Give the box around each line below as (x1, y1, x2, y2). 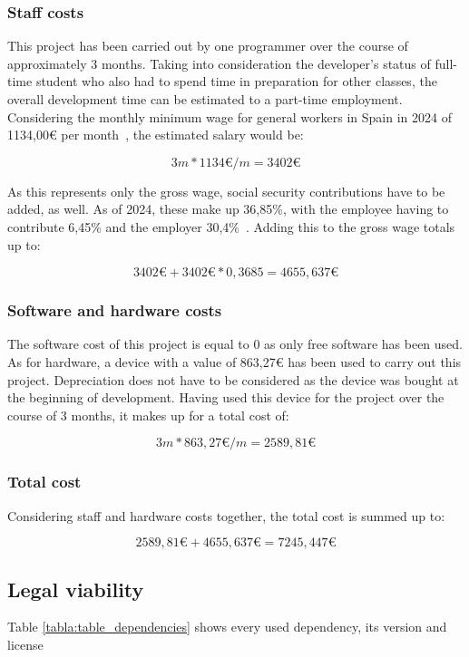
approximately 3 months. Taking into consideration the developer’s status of (7, 53, 431, 72)
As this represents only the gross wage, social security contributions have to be (7, 181, 445, 200)
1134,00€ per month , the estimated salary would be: (7, 125, 304, 144)
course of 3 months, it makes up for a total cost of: (7, 405, 289, 424)
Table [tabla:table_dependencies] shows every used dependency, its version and (7, 617, 447, 636)
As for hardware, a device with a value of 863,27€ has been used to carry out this (7, 352, 462, 371)
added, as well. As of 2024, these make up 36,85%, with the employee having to (7, 199, 449, 218)
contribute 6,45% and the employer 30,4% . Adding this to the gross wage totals (7, 217, 455, 236)
